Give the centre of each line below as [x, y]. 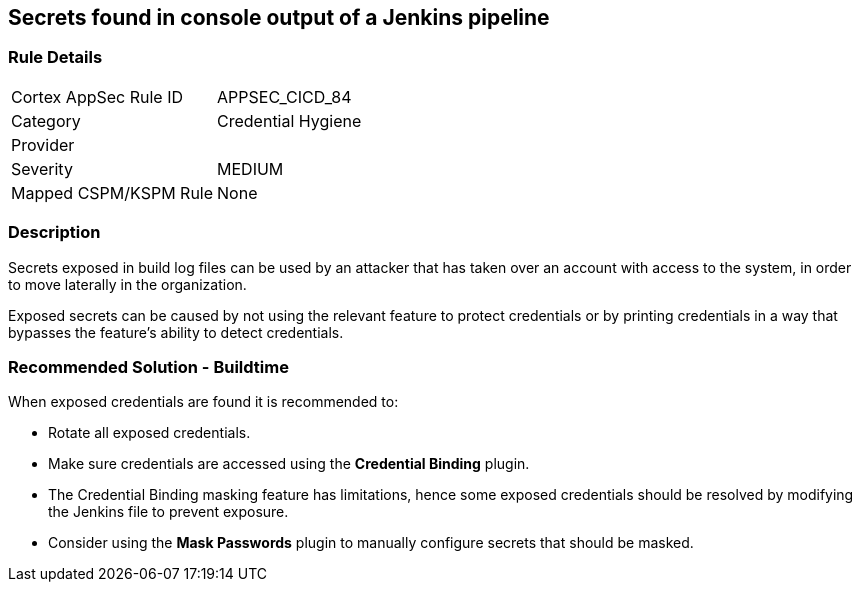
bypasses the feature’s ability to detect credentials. [176, 332]
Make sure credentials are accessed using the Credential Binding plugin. [289, 464]
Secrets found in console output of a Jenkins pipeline [279, 17]
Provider [43, 144]
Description [54, 232]
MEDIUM [250, 168]
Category [46, 120]
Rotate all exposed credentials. [149, 433]
